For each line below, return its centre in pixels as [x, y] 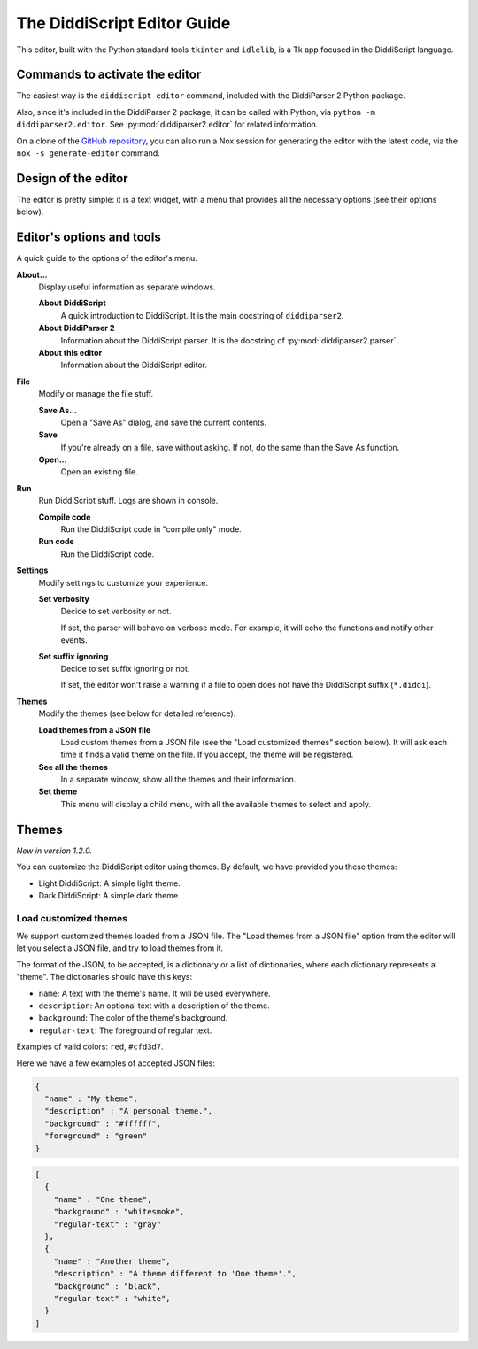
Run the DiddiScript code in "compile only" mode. [151, 529]
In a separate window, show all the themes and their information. [178, 780]
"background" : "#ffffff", [103, 1123]
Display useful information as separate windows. [127, 287]
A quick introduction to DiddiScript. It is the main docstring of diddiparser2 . [202, 315]
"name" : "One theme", [103, 1199]
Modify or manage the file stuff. [96, 394]
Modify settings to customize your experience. [123, 582]
